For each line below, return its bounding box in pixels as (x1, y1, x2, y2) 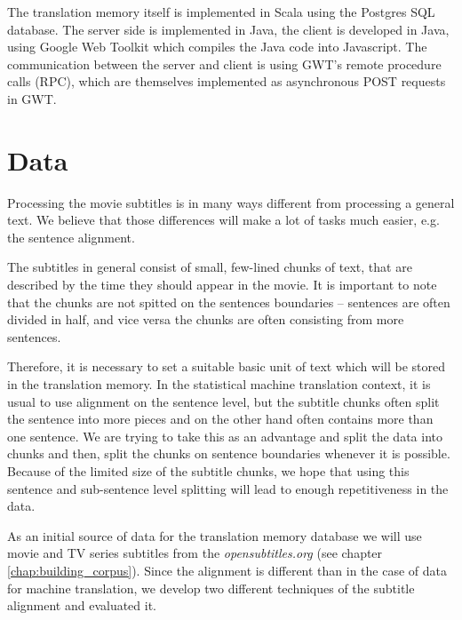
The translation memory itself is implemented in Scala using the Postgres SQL (7, 3, 435, 20)
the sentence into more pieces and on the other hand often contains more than (7, 409, 434, 428)
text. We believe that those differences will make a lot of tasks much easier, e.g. (7, 211, 440, 229)
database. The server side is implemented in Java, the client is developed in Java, (7, 20, 450, 38)
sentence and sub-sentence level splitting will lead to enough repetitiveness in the (7, 479, 449, 497)
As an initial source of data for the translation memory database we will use (7, 526, 422, 544)
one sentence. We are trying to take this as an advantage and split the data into (7, 426, 442, 445)
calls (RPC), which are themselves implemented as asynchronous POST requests (7, 72, 446, 91)
